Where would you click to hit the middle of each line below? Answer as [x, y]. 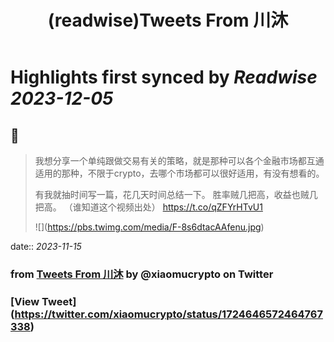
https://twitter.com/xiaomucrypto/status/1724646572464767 [168, 314]
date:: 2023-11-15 [46, 246]
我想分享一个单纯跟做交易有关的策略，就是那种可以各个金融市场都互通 [179, 160]
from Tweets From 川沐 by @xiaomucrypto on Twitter [142, 274]
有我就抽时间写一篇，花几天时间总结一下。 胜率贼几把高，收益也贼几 [176, 194]
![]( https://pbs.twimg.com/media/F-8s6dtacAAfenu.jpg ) [149, 227]
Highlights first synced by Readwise [164, 77]
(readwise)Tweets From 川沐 [168, 20]
